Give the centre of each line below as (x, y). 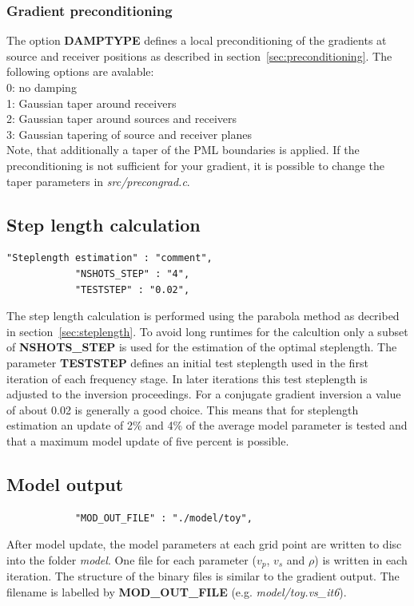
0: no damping (42, 87)
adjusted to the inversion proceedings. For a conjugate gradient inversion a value (204, 394)
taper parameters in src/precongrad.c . (98, 181)
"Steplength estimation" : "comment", (109, 258)
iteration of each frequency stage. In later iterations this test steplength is (187, 378)
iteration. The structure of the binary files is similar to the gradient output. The (203, 576)
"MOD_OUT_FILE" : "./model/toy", (163, 518)
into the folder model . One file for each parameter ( (131, 559)
